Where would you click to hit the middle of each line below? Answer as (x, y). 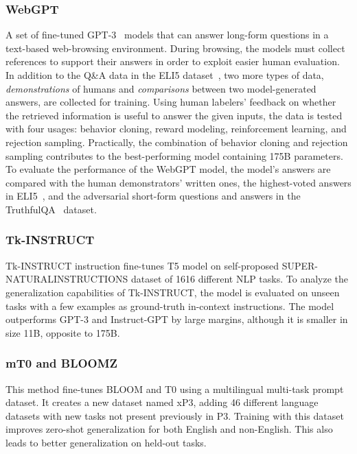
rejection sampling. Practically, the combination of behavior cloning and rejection (177, 142)
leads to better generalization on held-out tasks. (106, 442)
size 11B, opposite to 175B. (63, 332)
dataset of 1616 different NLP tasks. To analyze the (239, 279)
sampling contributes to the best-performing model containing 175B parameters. (174, 155)
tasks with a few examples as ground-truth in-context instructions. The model (170, 306)
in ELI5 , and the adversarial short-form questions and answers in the (153, 196)
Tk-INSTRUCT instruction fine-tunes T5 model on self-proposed (142, 265)
